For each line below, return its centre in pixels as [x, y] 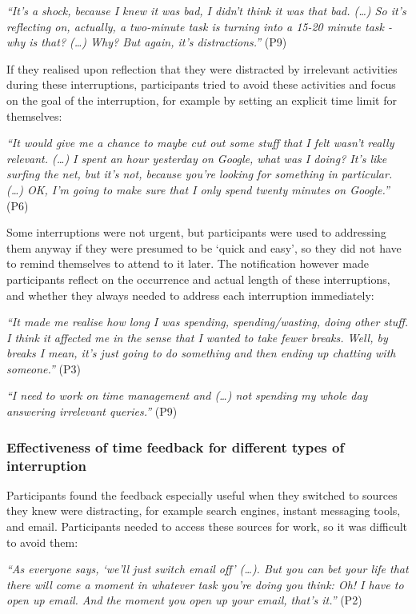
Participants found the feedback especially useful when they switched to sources [202, 494]
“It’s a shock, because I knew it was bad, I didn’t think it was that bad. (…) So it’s [206, 10]
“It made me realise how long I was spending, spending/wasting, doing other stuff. [208, 322]
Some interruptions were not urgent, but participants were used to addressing [196, 232]
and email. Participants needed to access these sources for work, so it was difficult [207, 526]
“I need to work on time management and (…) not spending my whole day [187, 395]
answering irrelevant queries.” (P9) [92, 411]
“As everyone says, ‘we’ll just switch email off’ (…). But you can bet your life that [208, 569]
